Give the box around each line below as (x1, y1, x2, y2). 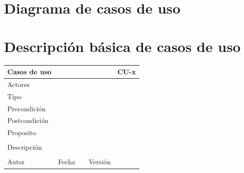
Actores (7, 79, 30, 89)
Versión (88, 156, 111, 167)
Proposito (7, 127, 36, 138)
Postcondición (7, 115, 49, 125)
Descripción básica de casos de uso (4, 36, 241, 56)
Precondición (7, 103, 46, 113)
